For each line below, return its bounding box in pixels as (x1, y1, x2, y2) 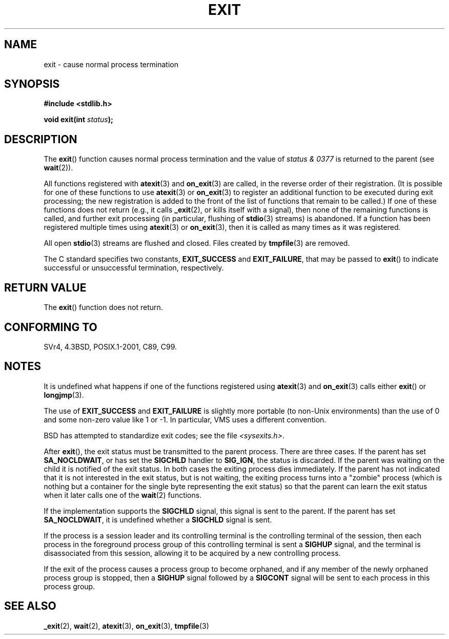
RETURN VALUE (4, 281, 87, 294)
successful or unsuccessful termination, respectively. (44, 263, 224, 273)
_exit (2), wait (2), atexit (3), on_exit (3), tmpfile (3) (44, 621, 209, 630)
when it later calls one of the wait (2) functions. (44, 490, 202, 499)
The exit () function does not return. (44, 303, 163, 312)
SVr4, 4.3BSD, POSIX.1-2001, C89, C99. (44, 342, 177, 351)
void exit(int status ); (44, 115, 113, 124)
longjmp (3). (44, 390, 84, 399)
